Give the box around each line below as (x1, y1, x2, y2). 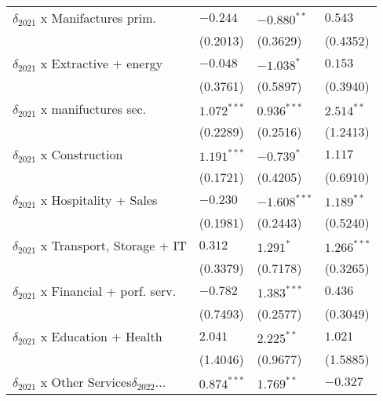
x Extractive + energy (40, 54, 163, 72)
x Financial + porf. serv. (40, 282, 177, 300)
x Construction (40, 145, 123, 163)
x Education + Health (40, 327, 162, 345)
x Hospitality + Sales (40, 191, 158, 209)
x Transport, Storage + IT (40, 236, 187, 254)
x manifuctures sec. (40, 100, 147, 118)
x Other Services (40, 373, 132, 391)
